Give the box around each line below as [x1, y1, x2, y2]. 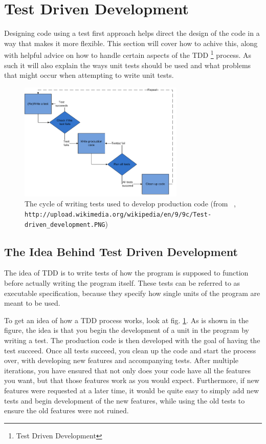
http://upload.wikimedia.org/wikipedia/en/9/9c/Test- [25, 210, 212, 218]
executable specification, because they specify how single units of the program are [4, 287, 260, 298]
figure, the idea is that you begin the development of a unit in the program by [4, 325, 249, 335]
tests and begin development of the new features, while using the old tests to [4, 395, 245, 406]
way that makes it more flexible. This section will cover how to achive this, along [4, 37, 258, 48]
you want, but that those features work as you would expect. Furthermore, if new [4, 375, 259, 386]
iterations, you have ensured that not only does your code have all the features [4, 365, 251, 375]
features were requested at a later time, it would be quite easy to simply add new [4, 385, 259, 395]
